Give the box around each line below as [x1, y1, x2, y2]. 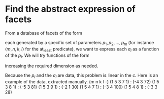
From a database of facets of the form [5, 30, 82, 36]
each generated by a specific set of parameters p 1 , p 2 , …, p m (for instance [5, 39, 154, 47]
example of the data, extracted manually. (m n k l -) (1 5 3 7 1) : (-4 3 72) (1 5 [5, 79, 160, 85]
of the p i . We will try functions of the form [5, 52, 90, 59]
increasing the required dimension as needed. [5, 63, 98, 69]
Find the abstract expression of [5, 3, 136, 15]
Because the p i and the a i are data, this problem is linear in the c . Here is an [5, 73, 159, 79]
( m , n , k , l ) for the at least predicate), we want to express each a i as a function [5, 46, 159, 53]
